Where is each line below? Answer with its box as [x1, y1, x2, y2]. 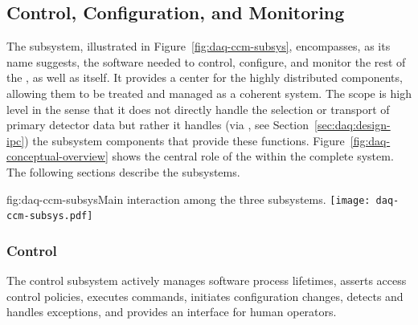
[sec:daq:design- [314, 116, 391, 133]
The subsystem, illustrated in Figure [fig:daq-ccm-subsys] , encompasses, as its [6, 38, 391, 55]
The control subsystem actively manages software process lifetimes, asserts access [6, 272, 407, 289]
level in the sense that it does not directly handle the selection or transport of [6, 100, 390, 117]
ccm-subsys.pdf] [6, 210, 93, 222]
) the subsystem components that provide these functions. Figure [24, 132, 345, 148]
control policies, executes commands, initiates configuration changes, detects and [6, 287, 404, 304]
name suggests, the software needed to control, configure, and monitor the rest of [6, 53, 406, 70]
